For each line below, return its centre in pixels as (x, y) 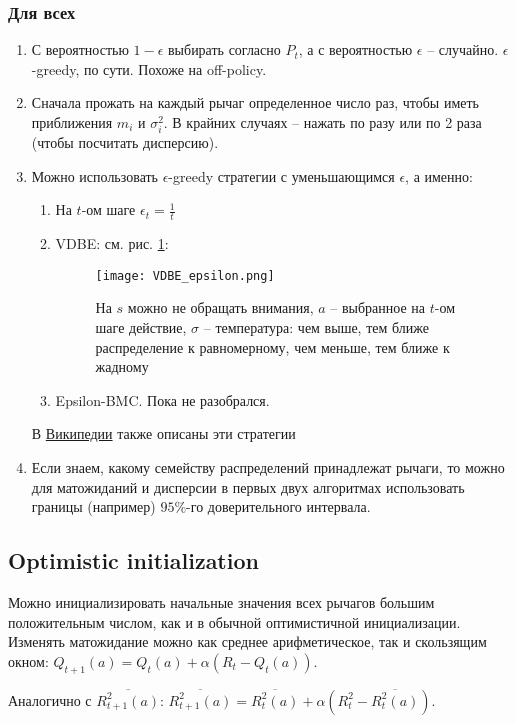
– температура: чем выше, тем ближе (316, 327)
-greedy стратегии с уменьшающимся (281, 175)
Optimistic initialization (133, 560)
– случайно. (463, 49)
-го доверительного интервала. (278, 506)
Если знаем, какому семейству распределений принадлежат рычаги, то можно (268, 466)
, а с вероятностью (355, 49)
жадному (122, 366)
